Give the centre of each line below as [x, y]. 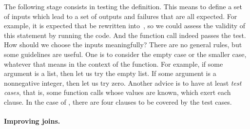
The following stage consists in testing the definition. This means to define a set [123, 6]
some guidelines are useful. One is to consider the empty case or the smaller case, [125, 54]
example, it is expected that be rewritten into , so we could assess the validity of [125, 26]
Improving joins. [32, 121]
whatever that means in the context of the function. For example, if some [114, 64]
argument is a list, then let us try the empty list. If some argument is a [110, 73]
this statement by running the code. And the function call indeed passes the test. [125, 35]
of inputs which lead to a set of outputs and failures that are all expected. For [121, 16]
